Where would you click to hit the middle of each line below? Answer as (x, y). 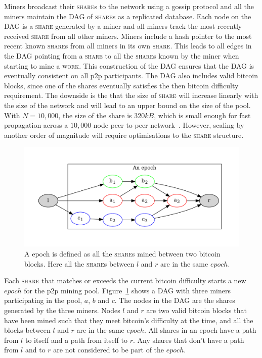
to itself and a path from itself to (76, 340)
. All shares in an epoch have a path (200, 330)
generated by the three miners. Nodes (62, 310)
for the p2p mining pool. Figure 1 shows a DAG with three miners (127, 290)
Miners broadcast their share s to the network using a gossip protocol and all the (129, 6)
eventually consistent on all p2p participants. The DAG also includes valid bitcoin (131, 75)
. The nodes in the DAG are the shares (175, 300)
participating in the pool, (43, 300)
